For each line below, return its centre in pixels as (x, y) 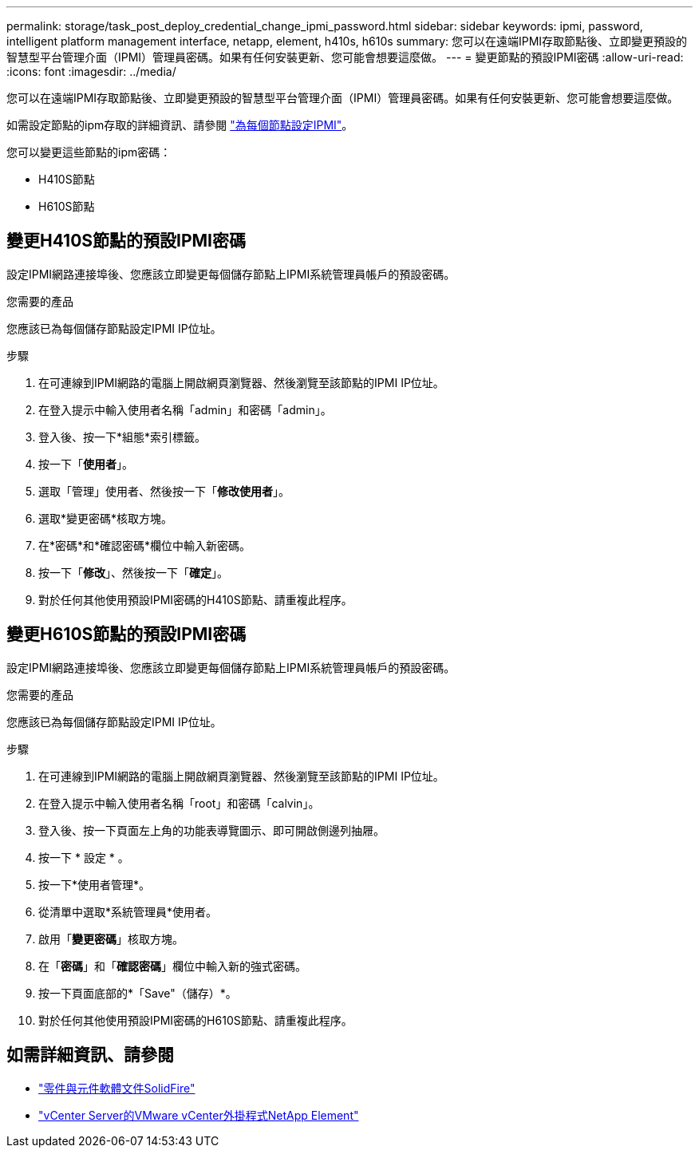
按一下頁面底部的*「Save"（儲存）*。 (138, 993)
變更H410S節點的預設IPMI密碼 (126, 241)
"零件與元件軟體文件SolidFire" (117, 1088)
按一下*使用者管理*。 (95, 884)
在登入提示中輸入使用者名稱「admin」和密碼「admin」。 (185, 409)
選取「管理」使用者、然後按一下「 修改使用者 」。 (164, 491)
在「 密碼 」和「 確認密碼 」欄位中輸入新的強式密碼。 (172, 966)
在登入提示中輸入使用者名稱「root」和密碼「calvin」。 (179, 803)
